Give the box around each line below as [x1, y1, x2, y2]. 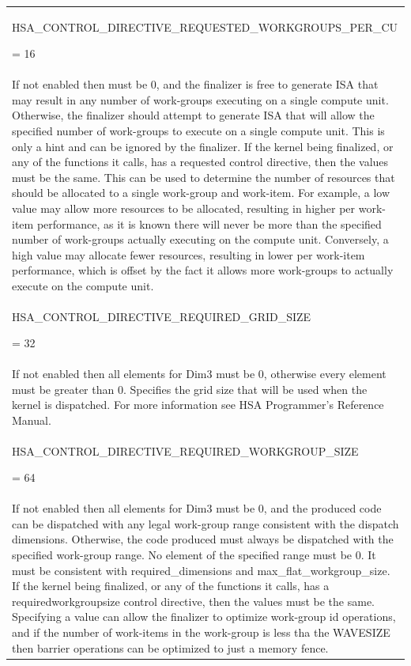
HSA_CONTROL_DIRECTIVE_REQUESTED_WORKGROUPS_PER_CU [12, 18, 398, 35]
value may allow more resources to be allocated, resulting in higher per [12, 199, 356, 216]
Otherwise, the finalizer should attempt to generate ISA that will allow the [12, 107, 375, 123]
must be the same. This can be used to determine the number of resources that [12, 168, 395, 185]
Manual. [12, 411, 51, 428]
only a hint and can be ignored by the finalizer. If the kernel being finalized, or [12, 138, 394, 154]
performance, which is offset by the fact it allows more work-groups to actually [12, 262, 394, 278]
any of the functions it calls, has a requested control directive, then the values [12, 153, 389, 170]
